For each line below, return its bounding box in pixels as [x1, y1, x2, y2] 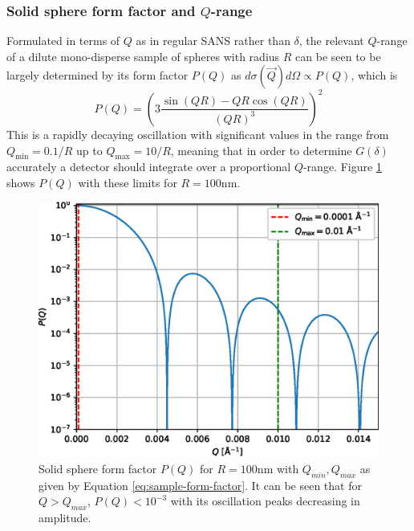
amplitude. [39, 509, 91, 526]
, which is [351, 67, 398, 84]
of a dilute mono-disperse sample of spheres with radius [6, 47, 280, 64]
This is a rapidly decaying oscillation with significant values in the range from [6, 125, 389, 142]
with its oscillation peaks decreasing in [170, 492, 360, 509]
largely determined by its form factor [6, 67, 189, 84]
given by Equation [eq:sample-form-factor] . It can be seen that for [39, 476, 362, 493]
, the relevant [298, 32, 364, 49]
